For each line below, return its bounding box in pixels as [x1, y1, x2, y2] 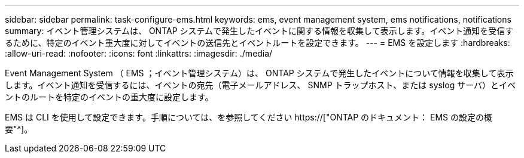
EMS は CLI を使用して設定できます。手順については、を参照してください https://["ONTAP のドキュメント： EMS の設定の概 [5, 112, 493, 122]
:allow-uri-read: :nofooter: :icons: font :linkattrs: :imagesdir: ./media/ [5, 48, 273, 58]
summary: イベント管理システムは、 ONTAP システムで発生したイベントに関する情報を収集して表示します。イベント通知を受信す [5, 26, 514, 36]
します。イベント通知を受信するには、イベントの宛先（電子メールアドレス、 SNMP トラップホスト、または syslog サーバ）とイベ [5, 80, 516, 90]
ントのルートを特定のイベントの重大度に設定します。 [5, 92, 214, 102]
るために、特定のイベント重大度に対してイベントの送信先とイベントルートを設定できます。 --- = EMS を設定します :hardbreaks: [5, 38, 510, 48]
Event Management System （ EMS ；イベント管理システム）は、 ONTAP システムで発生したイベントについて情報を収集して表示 [5, 68, 514, 78]
